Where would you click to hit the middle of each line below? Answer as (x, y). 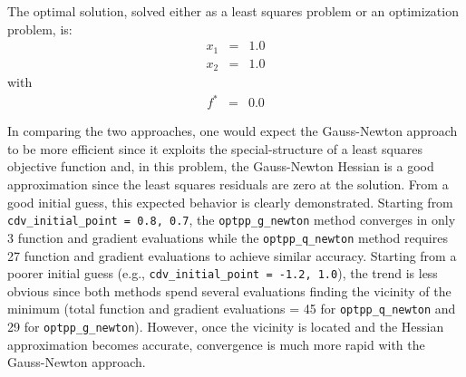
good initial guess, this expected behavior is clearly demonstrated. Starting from (230, 202)
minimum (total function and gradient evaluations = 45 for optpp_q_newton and (232, 309)
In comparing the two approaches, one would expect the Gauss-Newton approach (233, 131)
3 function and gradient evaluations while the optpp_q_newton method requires (228, 237)
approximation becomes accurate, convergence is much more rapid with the (216, 344)
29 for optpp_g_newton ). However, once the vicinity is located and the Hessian (226, 327)
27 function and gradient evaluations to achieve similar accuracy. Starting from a (232, 255)
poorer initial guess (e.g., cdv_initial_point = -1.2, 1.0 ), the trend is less (223, 273)
